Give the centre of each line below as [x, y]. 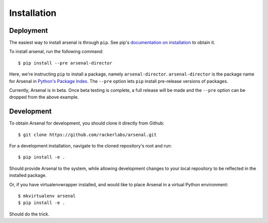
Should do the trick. [29, 214]
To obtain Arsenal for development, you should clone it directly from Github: [87, 123]
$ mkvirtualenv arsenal [47, 196]
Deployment [29, 31]
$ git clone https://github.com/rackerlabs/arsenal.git [87, 135]
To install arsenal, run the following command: [56, 52]
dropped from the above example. [44, 97]
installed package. [28, 175]
